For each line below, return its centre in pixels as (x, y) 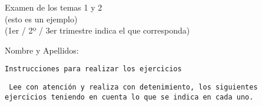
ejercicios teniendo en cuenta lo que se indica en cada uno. (129, 97)
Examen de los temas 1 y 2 (54, 7)
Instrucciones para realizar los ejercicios (93, 69)
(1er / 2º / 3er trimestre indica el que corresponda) (97, 30)
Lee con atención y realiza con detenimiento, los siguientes (133, 87)
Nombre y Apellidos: (42, 50)
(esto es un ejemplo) (41, 19)
